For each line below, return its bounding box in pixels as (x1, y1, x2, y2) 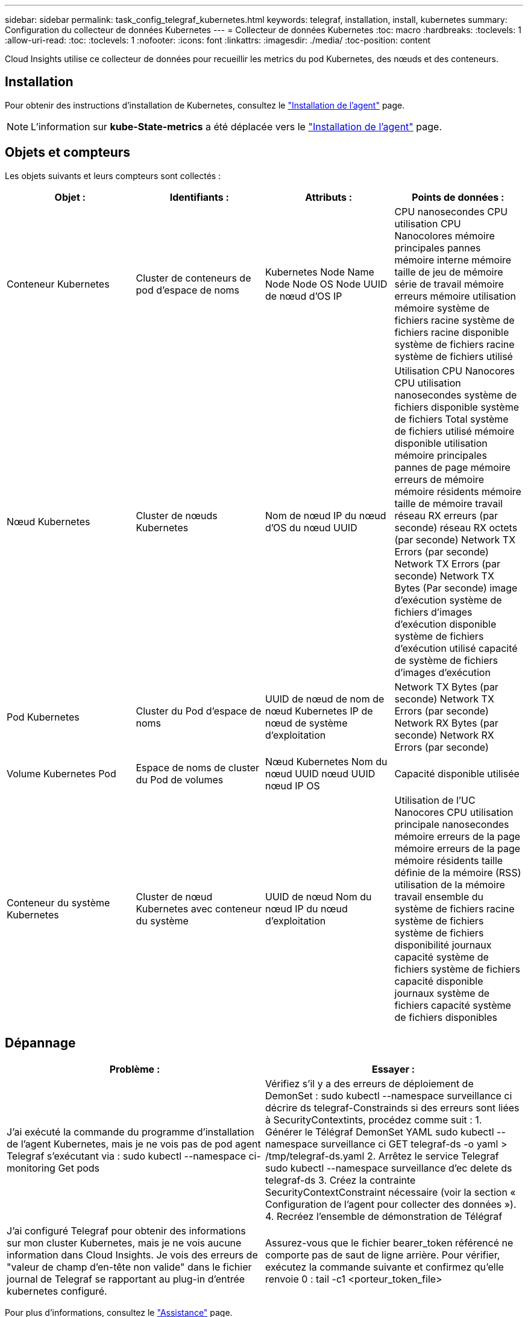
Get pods (58, 1161, 100, 1174)
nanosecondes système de (394, 388, 517, 401)
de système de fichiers (394, 654, 498, 666)
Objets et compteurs (5, 145, 131, 160)
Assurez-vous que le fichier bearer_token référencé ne (265, 1236, 514, 1249)
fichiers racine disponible (394, 326, 509, 338)
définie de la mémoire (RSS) (394, 866, 521, 879)
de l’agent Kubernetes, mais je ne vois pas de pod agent (7, 1137, 261, 1150)
